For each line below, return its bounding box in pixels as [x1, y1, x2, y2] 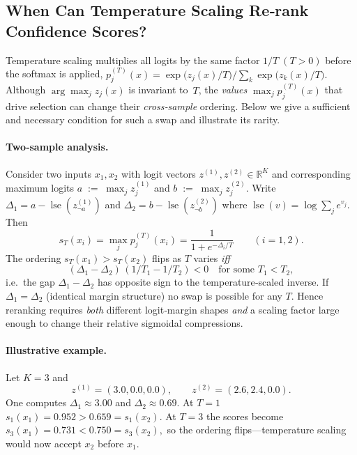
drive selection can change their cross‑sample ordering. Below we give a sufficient [6, 98, 351, 113]
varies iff [193, 250, 230, 265]
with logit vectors [121, 166, 196, 180]
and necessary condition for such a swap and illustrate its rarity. [6, 112, 280, 127]
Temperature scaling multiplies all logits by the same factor [6, 52, 260, 67]
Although [6, 82, 46, 97]
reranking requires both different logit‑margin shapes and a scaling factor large [6, 302, 340, 316]
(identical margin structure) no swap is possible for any [46, 288, 282, 302]
